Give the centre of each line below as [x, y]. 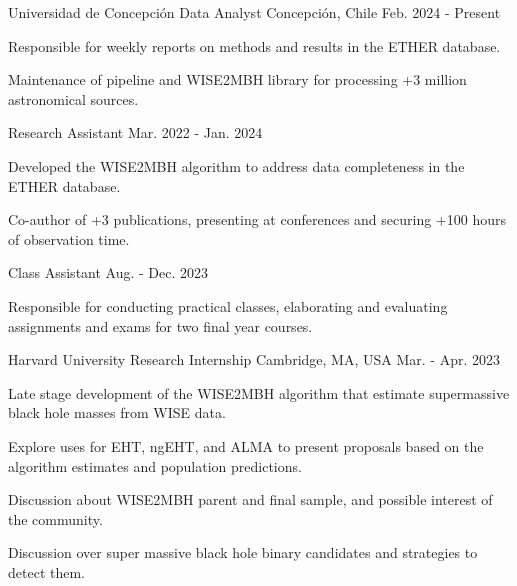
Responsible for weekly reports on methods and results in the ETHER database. [254, 45]
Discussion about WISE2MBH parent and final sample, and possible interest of [250, 499]
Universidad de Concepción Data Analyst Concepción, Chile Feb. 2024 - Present [254, 12]
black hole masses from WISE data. [117, 412]
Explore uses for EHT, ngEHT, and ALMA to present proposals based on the [246, 445]
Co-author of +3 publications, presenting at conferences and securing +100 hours [257, 219]
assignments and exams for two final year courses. [160, 325]
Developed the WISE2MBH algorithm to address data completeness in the [236, 165]
